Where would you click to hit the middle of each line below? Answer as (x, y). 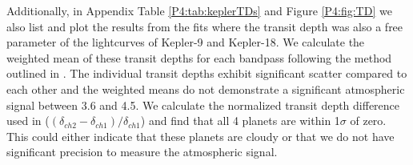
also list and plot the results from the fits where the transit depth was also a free (205, 26)
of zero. (368, 121)
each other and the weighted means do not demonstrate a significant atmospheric (206, 89)
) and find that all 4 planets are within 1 (240, 121)
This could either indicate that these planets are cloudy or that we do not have (200, 136)
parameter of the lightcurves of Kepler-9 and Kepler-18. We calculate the (186, 42)
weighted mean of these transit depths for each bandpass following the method (199, 57)
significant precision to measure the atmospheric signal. (142, 152)
